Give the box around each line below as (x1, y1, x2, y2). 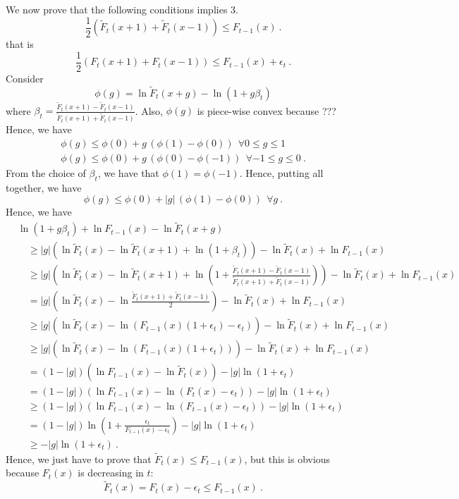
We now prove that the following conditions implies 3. (6, 2, 238, 16)
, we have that (97, 166, 159, 180)
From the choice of (6, 166, 86, 180)
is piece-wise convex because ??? (197, 103, 336, 118)
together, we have (6, 180, 82, 195)
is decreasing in (78, 465, 144, 480)
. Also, (135, 103, 164, 118)
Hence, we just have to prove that (6, 451, 152, 466)
